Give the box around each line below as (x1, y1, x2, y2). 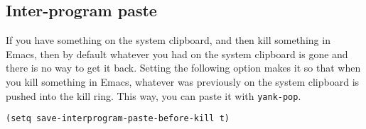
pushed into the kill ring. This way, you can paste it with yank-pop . (6, 88, 301, 103)
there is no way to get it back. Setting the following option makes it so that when (6, 60, 361, 75)
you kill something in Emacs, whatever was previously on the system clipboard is (6, 74, 360, 89)
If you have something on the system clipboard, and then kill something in (6, 33, 330, 47)
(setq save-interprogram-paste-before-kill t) (6, 113, 230, 124)
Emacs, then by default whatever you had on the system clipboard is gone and (6, 46, 348, 61)
